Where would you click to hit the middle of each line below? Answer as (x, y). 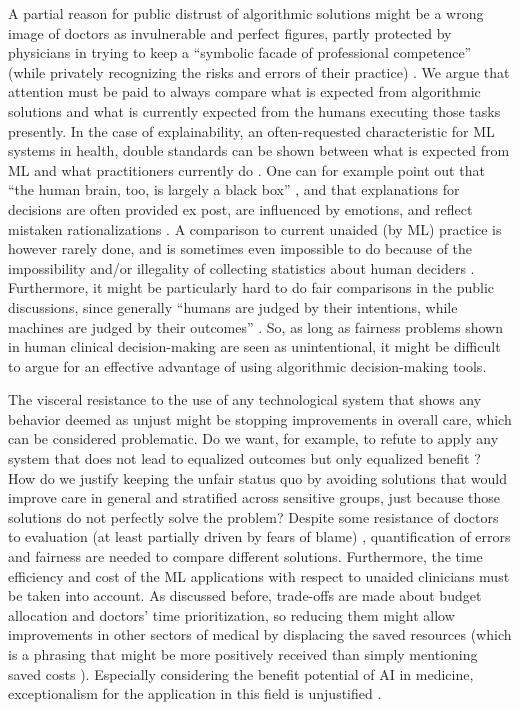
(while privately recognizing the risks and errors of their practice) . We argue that (259, 71)
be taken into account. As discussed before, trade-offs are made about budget (245, 595)
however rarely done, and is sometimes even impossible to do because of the (240, 248)
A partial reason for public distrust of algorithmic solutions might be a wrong (246, 13)
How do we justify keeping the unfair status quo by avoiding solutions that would (258, 477)
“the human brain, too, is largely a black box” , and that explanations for (234, 189)
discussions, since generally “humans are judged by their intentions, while (233, 306)
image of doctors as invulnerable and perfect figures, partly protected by (230, 32)
